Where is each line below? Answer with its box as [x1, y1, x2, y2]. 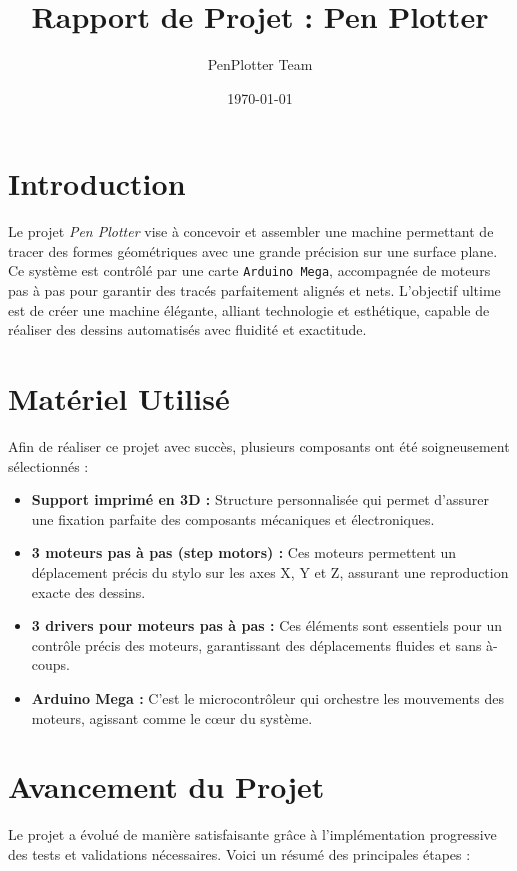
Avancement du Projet [8, 766, 325, 807]
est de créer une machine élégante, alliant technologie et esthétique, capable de [8, 299, 490, 320]
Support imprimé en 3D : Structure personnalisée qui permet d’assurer [31, 489, 489, 510]
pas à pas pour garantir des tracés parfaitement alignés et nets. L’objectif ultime [8, 280, 501, 301]
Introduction [8, 163, 186, 204]
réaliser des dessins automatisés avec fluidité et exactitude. [8, 319, 367, 340]
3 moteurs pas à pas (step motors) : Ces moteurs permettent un [31, 542, 457, 563]
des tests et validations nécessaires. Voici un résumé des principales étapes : [8, 843, 471, 864]
